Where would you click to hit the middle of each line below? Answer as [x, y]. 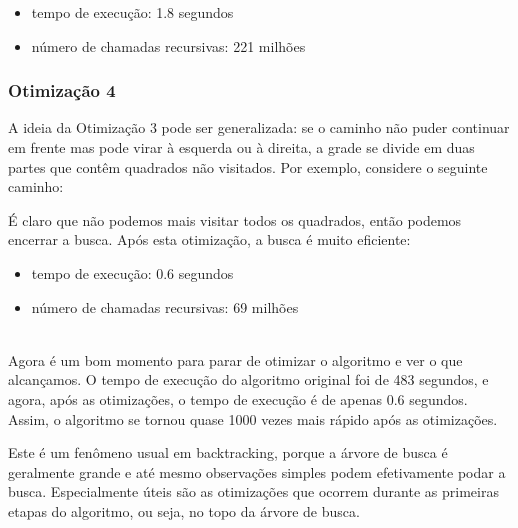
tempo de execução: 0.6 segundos [132, 272]
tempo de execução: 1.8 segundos [132, 12]
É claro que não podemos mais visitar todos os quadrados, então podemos [235, 219]
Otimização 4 [62, 90]
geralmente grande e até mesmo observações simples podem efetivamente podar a [257, 471]
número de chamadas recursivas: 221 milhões [168, 45]
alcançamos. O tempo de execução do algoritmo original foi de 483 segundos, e [248, 379]
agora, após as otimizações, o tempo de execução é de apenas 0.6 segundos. [238, 398]
